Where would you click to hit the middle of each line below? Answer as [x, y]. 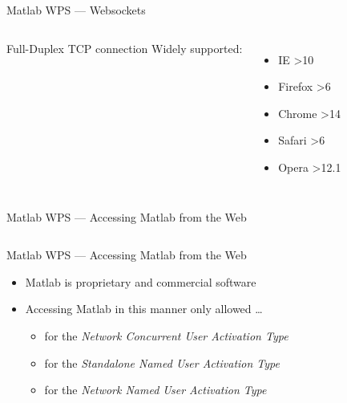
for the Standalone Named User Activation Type [162, 362]
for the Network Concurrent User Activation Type [166, 335]
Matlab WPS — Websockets [76, 10]
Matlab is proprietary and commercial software [141, 281]
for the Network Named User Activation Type [155, 390]
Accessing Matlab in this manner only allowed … [144, 309]
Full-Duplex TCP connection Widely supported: [125, 48]
